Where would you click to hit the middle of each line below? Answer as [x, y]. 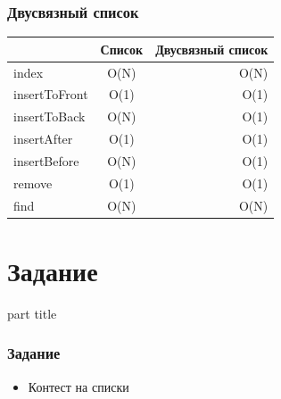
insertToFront [51, 94]
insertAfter [43, 139]
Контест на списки [79, 386]
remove [33, 183]
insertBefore [46, 160]
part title [32, 313]
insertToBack [50, 116]
